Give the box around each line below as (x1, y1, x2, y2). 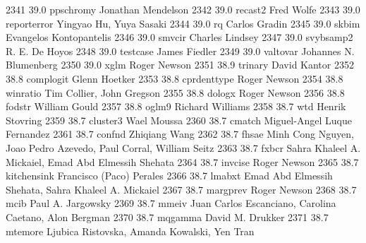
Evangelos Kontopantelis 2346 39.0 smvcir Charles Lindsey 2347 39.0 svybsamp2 (6, 30, 353, 45)
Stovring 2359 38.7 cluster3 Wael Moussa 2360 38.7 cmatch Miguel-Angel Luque (6, 112, 352, 127)
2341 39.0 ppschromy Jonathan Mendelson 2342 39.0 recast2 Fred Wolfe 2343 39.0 (6, 2, 360, 16)
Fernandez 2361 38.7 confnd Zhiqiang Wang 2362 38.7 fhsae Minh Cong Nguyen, (6, 126, 354, 141)
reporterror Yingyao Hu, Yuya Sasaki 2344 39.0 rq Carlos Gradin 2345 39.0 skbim (6, 16, 360, 30)
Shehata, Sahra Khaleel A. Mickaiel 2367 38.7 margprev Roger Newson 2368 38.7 (6, 182, 357, 196)
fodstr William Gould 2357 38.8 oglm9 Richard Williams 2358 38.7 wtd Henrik (6, 99, 346, 114)
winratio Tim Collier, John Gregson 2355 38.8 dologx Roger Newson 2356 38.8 (6, 85, 345, 100)
